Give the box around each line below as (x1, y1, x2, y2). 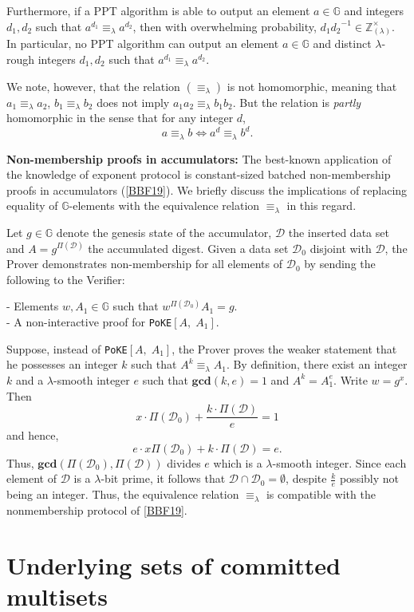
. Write (333, 371, 368, 388)
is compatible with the (266, 486, 376, 503)
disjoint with (310, 239, 372, 256)
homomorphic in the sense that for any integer (6, 109, 234, 126)
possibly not (339, 470, 400, 487)
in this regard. (286, 197, 357, 214)
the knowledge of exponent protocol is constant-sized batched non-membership (6, 166, 391, 183)
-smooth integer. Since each (272, 454, 407, 471)
